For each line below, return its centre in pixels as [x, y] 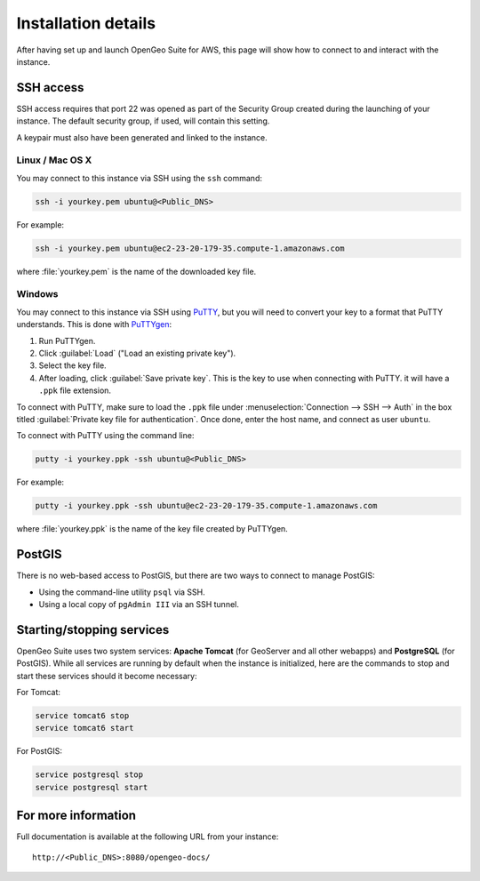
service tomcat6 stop [82, 716]
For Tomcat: [39, 693]
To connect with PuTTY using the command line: [105, 436]
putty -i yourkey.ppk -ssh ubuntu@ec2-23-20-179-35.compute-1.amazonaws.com [206, 506]
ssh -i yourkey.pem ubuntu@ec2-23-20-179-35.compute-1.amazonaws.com [190, 248]
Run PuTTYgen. [67, 340]
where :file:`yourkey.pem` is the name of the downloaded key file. [136, 271]
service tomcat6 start [84, 728]
